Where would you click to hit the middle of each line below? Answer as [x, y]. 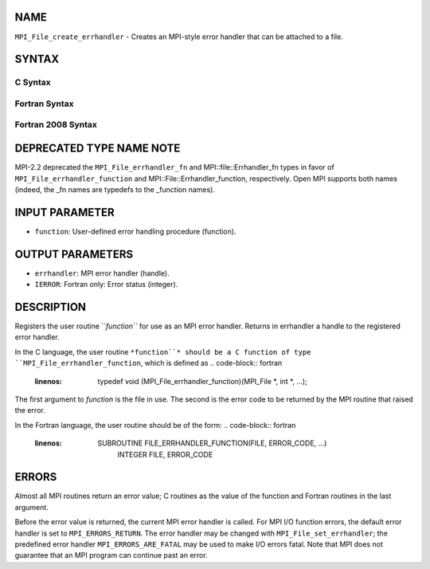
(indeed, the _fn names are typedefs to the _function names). [115, 189]
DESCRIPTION [51, 307]
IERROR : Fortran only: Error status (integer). [106, 284]
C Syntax [33, 82]
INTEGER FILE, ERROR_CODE [165, 454]
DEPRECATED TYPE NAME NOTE [98, 149]
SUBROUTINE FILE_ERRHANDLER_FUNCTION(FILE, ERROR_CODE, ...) [212, 443]
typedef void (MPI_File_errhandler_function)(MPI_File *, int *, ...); [203, 381]
